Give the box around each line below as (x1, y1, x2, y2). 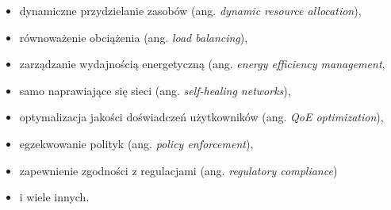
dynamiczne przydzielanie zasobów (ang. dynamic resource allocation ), (19, 2, 362, 18)
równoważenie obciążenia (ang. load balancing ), (19, 29, 248, 45)
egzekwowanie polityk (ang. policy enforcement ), (19, 135, 254, 151)
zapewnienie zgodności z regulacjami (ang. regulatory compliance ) (19, 162, 338, 178)
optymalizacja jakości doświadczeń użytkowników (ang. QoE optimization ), (19, 109, 384, 125)
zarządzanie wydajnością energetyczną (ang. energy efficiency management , (19, 55, 385, 72)
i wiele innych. (19, 189, 90, 205)
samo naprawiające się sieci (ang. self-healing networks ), (19, 82, 291, 98)
